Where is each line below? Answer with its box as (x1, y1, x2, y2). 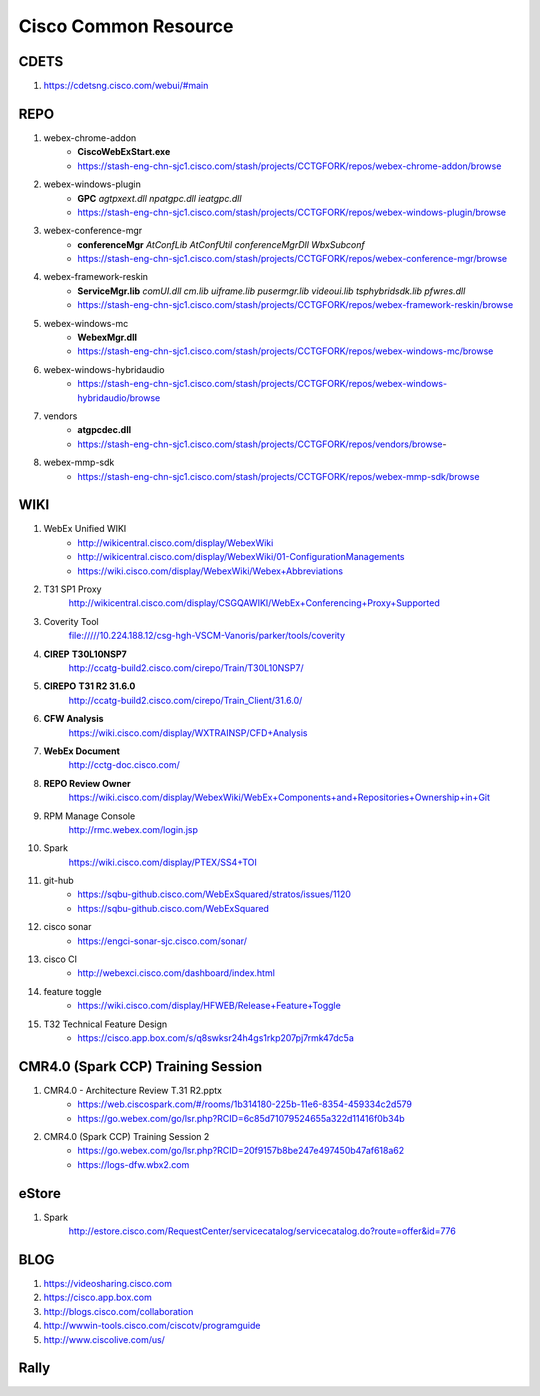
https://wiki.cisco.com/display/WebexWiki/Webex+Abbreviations (77, 565, 344, 577)
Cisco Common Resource (18, 15, 234, 37)
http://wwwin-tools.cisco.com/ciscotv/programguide (43, 1320, 261, 1332)
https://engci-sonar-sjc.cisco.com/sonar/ (77, 935, 247, 947)
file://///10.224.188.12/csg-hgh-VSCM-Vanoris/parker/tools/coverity (68, 630, 345, 642)
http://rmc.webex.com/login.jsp (68, 823, 199, 835)
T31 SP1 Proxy (43, 583, 102, 595)
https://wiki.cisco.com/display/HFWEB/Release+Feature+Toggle (77, 1000, 342, 1012)
